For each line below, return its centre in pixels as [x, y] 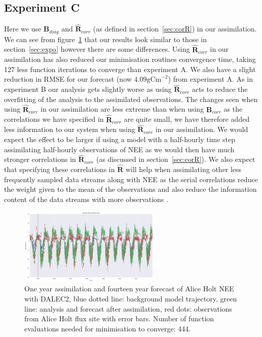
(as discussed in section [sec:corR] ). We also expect [176, 159]
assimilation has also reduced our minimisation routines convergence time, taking [130, 59]
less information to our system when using [70, 129]
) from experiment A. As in [210, 79]
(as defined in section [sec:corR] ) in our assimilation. [175, 29]
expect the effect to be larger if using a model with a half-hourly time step [120, 139]
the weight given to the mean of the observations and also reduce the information [130, 189]
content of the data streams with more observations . [86, 199]
